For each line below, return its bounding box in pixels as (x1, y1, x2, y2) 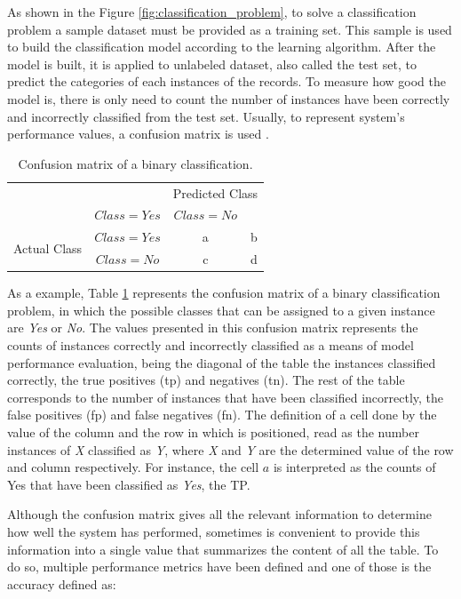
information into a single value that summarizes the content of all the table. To (7, 539, 439, 558)
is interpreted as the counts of (273, 458, 436, 476)
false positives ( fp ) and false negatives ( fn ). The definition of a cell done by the (7, 405, 437, 424)
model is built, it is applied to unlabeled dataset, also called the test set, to (7, 54, 417, 73)
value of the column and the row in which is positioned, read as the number (7, 422, 419, 441)
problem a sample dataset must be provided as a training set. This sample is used (7, 20, 452, 38)
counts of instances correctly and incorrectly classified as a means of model (7, 336, 414, 354)
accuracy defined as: (7, 574, 116, 593)
